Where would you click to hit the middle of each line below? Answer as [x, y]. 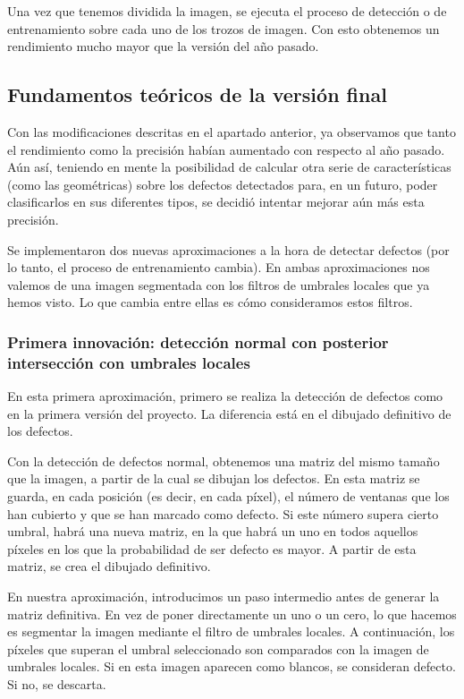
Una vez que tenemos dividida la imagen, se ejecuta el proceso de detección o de [227, 11]
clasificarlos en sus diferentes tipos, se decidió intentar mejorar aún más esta [216, 202]
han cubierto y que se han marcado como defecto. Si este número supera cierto [223, 513]
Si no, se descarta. [57, 683]
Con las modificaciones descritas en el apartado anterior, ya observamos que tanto [232, 131]
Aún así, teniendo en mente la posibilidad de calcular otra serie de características [229, 167]
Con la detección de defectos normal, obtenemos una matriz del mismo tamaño [224, 460]
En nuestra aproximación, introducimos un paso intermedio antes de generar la [224, 596]
